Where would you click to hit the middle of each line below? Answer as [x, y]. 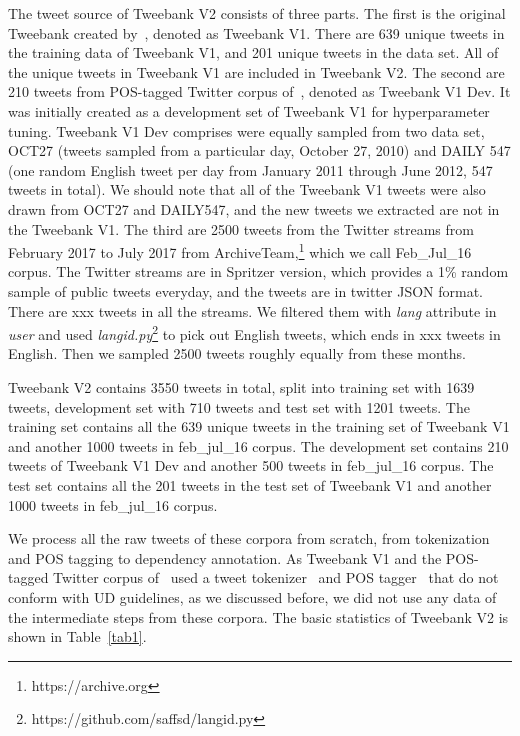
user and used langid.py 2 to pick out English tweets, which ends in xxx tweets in [254, 332]
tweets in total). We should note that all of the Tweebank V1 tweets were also [247, 189]
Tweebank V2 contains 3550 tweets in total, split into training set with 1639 [241, 387]
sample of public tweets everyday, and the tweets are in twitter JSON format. [245, 290]
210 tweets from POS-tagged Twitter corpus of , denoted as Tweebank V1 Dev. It [259, 91]
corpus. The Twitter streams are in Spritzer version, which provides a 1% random [258, 271]
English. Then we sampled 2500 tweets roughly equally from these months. [237, 353]
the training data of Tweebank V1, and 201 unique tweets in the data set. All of [253, 52]
